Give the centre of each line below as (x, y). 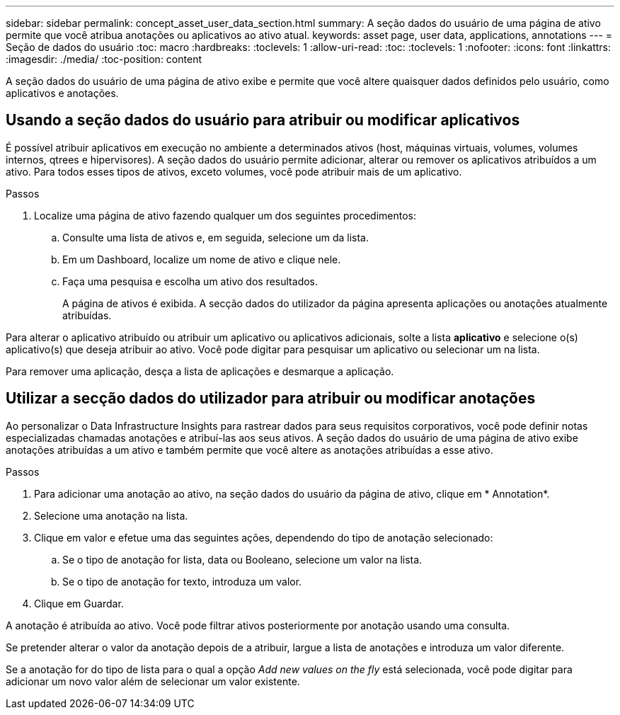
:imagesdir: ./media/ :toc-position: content (104, 59)
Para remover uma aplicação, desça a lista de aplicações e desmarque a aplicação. (200, 371)
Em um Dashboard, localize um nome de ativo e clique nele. (202, 259)
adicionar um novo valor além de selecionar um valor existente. (153, 681)
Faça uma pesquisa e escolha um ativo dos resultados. (190, 281)
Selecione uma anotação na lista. (111, 515)
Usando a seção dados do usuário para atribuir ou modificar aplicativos (263, 120)
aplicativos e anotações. (62, 93)
